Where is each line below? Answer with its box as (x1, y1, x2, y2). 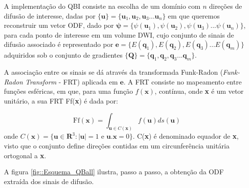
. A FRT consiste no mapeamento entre (124, 76, 242, 86)
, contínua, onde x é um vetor (154, 86, 244, 96)
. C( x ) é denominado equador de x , (133, 131, 239, 141)
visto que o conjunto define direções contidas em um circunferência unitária (4, 141, 229, 150)
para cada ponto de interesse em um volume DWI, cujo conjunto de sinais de (4, 29, 234, 40)
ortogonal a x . (4, 150, 46, 160)
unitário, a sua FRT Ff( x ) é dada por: (4, 95, 118, 105)
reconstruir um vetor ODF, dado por (4, 20, 114, 30)
